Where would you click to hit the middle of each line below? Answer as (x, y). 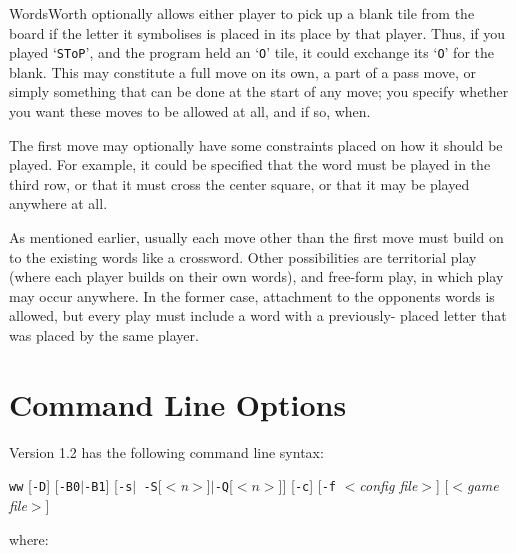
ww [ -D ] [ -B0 (45, 485)
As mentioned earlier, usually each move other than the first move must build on (256, 237)
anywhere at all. (58, 203)
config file (388, 485)
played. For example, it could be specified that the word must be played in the (250, 164)
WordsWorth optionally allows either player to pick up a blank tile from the (242, 13)
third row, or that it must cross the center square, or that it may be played (239, 183)
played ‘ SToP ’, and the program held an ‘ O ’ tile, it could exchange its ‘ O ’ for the (251, 52)
